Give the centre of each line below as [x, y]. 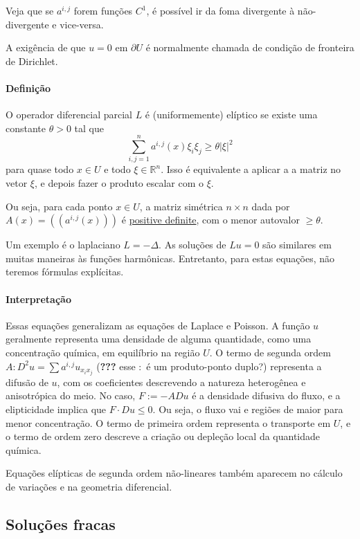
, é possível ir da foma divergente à [220, 10]
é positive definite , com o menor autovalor [210, 220]
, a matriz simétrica [181, 206]
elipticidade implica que [56, 409]
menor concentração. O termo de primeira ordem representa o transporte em [168, 422]
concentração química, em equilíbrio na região [103, 353]
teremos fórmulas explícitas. [65, 272]
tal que [89, 128]
